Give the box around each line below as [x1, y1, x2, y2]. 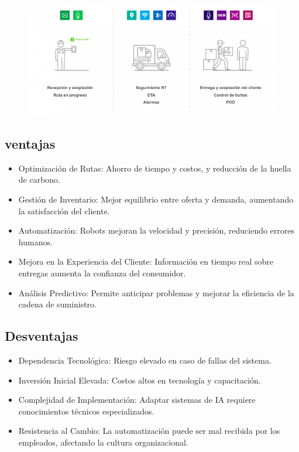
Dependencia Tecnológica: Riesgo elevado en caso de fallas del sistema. [18, 354, 271, 366]
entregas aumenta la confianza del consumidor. [18, 266, 186, 279]
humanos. [18, 235, 53, 248]
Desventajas [5, 327, 78, 345]
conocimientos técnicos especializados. [18, 405, 154, 417]
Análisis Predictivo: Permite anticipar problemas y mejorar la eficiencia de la [18, 286, 294, 299]
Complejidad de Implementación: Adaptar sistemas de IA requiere [18, 393, 256, 406]
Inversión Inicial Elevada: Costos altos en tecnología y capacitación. [18, 374, 261, 386]
